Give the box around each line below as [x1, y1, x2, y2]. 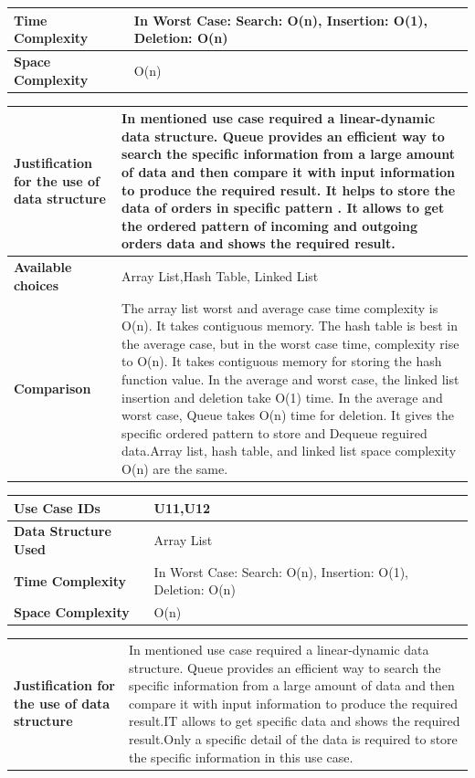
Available [14, 258, 72, 277]
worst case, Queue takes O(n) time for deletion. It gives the [121, 405, 455, 425]
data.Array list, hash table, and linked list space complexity [121, 441, 457, 460]
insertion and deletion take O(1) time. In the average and [121, 387, 443, 406]
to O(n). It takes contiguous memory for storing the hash [121, 352, 442, 371]
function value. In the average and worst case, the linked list [121, 369, 459, 388]
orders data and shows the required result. [121, 234, 396, 253]
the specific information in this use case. [129, 747, 354, 766]
